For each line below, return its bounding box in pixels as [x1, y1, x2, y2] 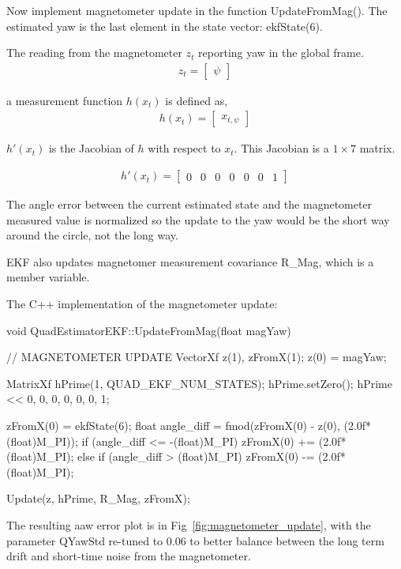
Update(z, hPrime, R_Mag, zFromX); [6, 490, 190, 507]
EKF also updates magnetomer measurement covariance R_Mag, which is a [6, 253, 374, 269]
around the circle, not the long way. [6, 227, 178, 243]
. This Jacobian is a [234, 140, 329, 156]
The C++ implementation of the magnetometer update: [6, 296, 278, 312]
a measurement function [6, 92, 123, 108]
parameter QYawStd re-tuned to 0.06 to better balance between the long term [6, 532, 384, 548]
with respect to [148, 140, 221, 156]
